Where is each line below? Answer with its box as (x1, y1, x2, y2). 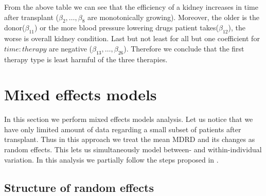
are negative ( (48, 43, 92, 54)
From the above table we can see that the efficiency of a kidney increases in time (4, 2, 258, 12)
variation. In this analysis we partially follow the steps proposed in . (4, 154, 219, 165)
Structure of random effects (4, 179, 154, 195)
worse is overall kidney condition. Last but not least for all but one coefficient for (4, 33, 260, 44)
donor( (4, 22, 25, 33)
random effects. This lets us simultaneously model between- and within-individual (4, 144, 262, 155)
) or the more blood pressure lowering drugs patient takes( (34, 22, 219, 33)
